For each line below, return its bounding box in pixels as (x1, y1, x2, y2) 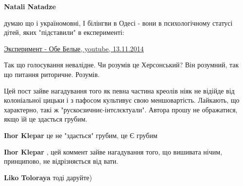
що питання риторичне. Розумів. (4, 69, 100, 79)
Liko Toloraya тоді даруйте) (4, 172, 92, 182)
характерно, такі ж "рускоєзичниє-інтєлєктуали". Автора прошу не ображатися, (4, 104, 238, 114)
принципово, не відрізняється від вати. (4, 156, 119, 166)
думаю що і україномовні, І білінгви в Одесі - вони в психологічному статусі (4, 17, 233, 28)
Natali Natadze (4, 1, 56, 11)
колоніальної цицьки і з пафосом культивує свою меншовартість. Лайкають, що (4, 95, 240, 105)
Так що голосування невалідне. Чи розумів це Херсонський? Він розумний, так (4, 60, 239, 70)
